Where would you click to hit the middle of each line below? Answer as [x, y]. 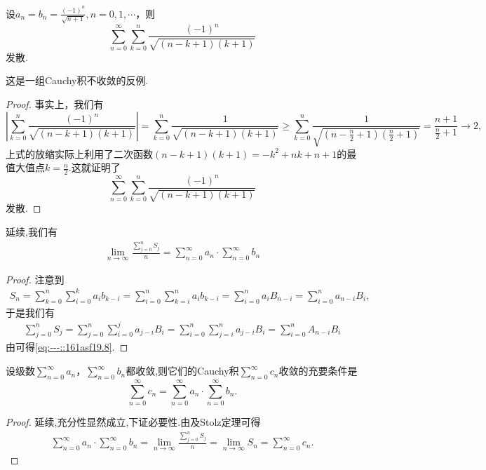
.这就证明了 [94, 167]
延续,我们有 [32, 231]
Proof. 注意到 [35, 279]
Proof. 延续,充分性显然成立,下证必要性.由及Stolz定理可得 [133, 421]
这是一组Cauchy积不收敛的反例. [77, 80]
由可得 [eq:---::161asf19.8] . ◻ [67, 347]
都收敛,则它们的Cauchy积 [182, 371]
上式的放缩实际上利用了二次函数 [79, 153]
